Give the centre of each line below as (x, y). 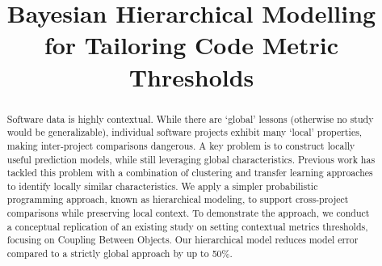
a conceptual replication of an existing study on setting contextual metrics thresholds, (187, 226)
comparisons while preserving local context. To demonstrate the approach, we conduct (188, 213)
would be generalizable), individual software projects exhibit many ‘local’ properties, (185, 132)
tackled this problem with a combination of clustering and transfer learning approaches (190, 173)
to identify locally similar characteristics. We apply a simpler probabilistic (162, 186)
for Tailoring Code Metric (191, 45)
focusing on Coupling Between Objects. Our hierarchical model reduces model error (183, 240)
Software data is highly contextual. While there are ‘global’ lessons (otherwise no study (190, 118)
